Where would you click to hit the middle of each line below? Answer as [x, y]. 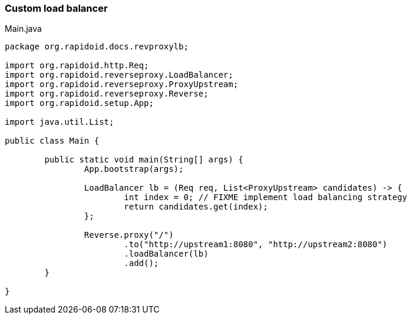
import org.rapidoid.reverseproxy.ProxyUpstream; [122, 84]
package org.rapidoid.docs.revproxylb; [97, 47]
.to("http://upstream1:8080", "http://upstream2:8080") [256, 245]
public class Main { [52, 141]
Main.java [23, 29]
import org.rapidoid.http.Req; [77, 66]
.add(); [141, 263]
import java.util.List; [60, 122]
